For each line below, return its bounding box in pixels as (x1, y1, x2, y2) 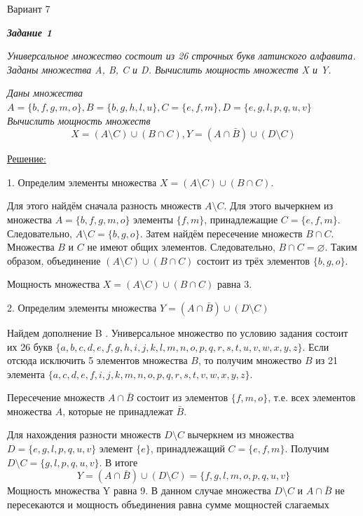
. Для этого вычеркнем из (224, 198, 333, 213)
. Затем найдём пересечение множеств (139, 225, 303, 240)
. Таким (324, 239, 357, 254)
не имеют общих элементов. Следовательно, (87, 239, 275, 254)
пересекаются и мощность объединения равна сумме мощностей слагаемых (7, 496, 329, 511)
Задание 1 (7, 25, 52, 39)
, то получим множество (198, 353, 302, 368)
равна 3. (217, 277, 252, 291)
